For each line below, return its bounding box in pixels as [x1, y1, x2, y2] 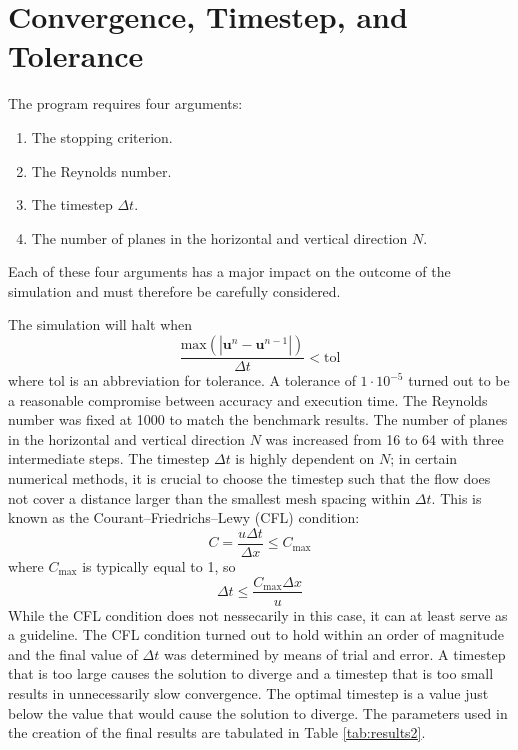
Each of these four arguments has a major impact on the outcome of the [8, 261, 451, 282]
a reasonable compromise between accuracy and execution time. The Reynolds [8, 389, 488, 410]
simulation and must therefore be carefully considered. [8, 280, 341, 301]
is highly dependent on [235, 448, 375, 469]
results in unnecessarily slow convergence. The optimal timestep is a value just [8, 682, 489, 703]
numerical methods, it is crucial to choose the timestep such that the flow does [8, 468, 491, 489]
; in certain [390, 448, 458, 469]
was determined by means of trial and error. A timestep [163, 643, 506, 664]
